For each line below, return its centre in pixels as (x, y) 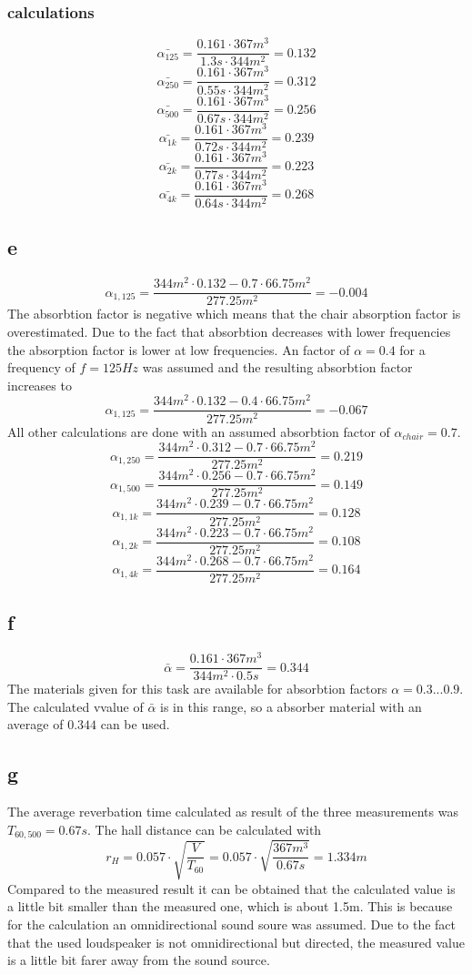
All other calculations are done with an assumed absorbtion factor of (199, 431)
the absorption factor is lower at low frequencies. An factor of (179, 349)
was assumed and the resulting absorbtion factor (277, 367)
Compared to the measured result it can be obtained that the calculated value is (231, 888)
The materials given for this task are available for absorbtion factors (197, 689)
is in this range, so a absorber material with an (291, 706)
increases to (40, 385)
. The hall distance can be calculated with (205, 829)
